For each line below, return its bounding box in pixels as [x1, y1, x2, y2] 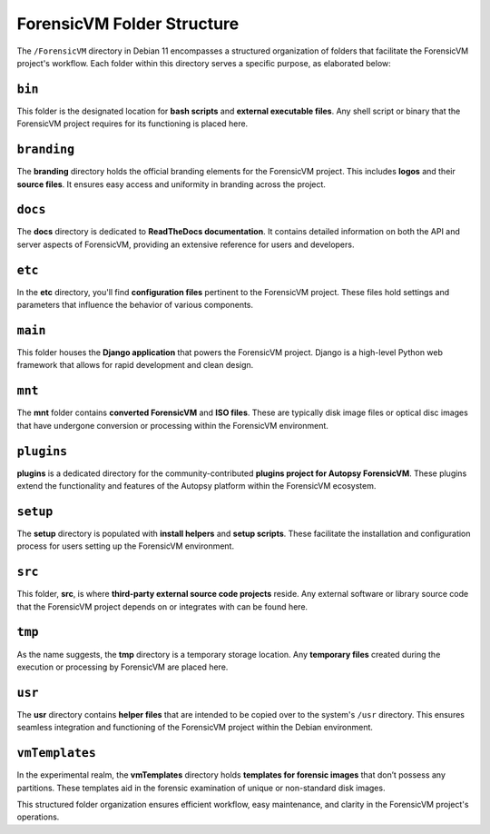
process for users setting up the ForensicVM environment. [16, 541, 235, 551]
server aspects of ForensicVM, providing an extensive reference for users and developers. [16, 239, 355, 250]
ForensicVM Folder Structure [16, 14, 240, 34]
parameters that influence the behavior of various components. [16, 300, 254, 311]
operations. [16, 811, 60, 822]
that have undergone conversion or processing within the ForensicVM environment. [16, 420, 328, 431]
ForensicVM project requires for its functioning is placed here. [16, 118, 249, 129]
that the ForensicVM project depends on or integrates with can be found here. [16, 601, 309, 612]
